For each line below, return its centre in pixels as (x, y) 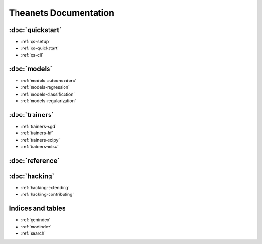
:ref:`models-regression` (45, 87)
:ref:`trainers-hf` (37, 133)
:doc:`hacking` (32, 176)
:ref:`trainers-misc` (40, 146)
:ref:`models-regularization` (49, 101)
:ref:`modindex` (36, 227)
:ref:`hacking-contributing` (48, 195)
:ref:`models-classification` (48, 94)
